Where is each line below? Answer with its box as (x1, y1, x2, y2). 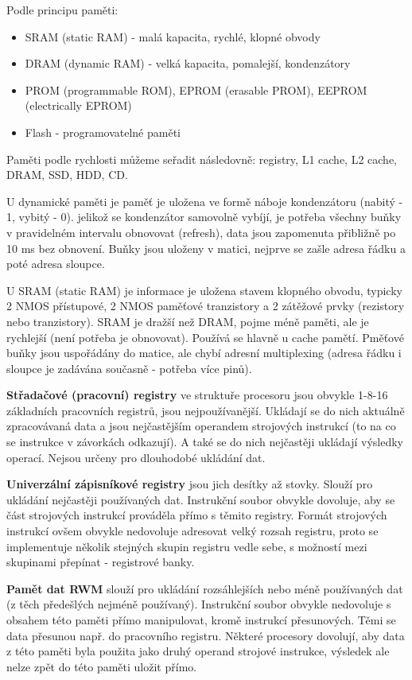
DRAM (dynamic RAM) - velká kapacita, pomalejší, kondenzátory (25, 55, 351, 72)
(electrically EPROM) (25, 97, 132, 114)
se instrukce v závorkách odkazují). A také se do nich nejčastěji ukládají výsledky (6, 433, 404, 450)
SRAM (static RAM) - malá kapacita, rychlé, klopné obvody (25, 28, 321, 45)
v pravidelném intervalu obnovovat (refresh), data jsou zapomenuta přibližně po (6, 223, 396, 240)
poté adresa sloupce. (6, 255, 105, 272)
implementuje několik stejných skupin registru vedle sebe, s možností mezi (6, 538, 367, 554)
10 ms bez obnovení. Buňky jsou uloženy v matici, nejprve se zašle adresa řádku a (6, 239, 406, 256)
